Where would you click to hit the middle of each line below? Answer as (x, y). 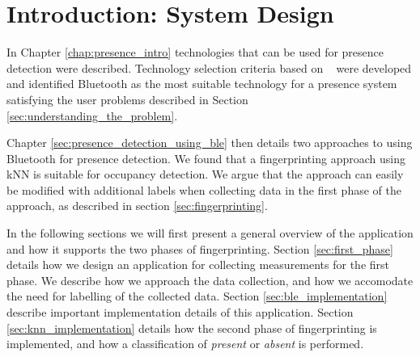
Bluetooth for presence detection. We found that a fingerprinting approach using (206, 158)
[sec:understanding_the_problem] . (92, 115)
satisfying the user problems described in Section (127, 99)
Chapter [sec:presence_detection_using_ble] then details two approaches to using (210, 143)
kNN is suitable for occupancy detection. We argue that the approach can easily (205, 174)
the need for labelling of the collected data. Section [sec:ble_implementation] (197, 296)
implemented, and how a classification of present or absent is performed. (185, 344)
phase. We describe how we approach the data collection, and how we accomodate (210, 280)
